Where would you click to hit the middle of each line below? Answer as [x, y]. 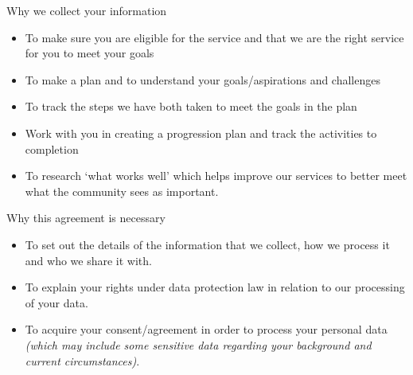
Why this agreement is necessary [86, 218]
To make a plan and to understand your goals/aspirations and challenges [203, 79]
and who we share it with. [88, 260]
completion [52, 148]
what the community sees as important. [122, 191]
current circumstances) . [82, 360]
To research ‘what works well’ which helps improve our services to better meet [216, 176]
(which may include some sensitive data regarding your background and [198, 344]
